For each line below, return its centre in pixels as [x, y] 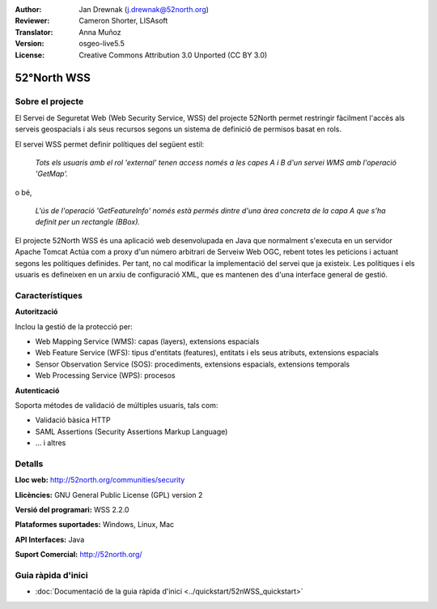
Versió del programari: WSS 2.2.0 [72, 509]
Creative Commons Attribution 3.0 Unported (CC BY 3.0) [173, 55]
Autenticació [37, 390]
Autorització [36, 311]
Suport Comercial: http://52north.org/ [78, 555]
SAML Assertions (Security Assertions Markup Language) [132, 431]
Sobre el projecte [49, 101]
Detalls [29, 464]
